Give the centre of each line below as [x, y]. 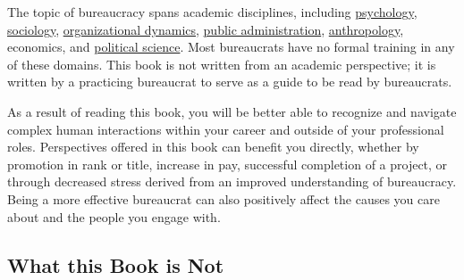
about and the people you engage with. [114, 216]
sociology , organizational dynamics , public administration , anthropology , [206, 29]
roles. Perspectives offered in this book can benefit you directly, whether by [213, 147]
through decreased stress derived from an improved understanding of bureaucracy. [232, 181]
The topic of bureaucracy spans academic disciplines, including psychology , [212, 12]
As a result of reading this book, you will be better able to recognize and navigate [232, 111]
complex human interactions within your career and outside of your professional [226, 129]
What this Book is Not [116, 264]
